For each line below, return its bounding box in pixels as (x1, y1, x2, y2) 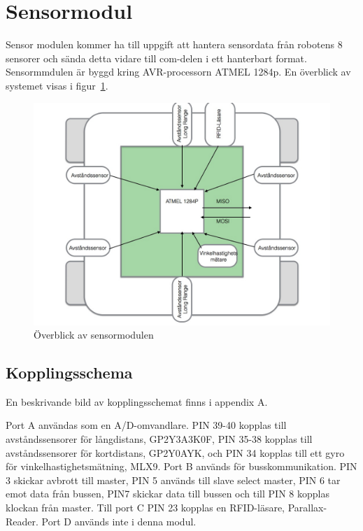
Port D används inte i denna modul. (41, 514, 197, 528)
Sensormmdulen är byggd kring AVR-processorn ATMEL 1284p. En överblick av (6, 64, 351, 79)
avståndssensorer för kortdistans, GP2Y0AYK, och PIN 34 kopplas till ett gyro (6, 445, 345, 460)
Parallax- (287, 500, 327, 515)
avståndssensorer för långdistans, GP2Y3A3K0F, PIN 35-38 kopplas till (6, 432, 313, 446)
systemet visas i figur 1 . (6, 78, 108, 92)
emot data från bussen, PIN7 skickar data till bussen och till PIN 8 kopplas (6, 486, 329, 501)
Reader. (6, 514, 38, 528)
